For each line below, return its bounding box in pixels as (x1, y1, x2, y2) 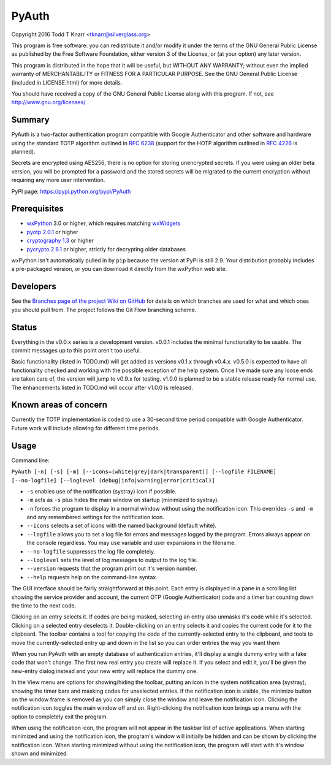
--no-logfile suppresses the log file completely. (26, 547, 156, 555)
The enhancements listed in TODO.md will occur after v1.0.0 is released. (11, 384, 193, 391)
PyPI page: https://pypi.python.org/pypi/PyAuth (11, 188, 131, 195)
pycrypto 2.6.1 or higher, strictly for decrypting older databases (26, 245, 186, 253)
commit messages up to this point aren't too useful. (11, 346, 142, 354)
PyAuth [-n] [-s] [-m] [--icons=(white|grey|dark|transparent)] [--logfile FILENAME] (11, 468, 277, 475)
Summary (11, 115, 50, 125)
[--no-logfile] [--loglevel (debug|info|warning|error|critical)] (11, 477, 216, 484)
